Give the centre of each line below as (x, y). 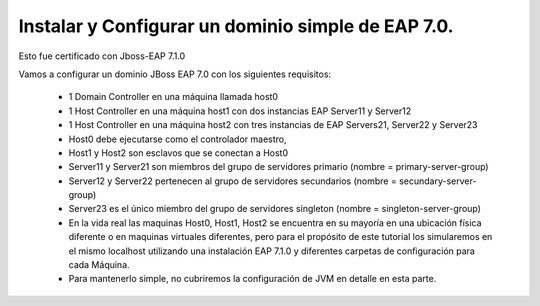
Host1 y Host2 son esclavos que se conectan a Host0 (178, 152)
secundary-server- (437, 181)
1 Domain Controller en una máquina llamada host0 (173, 97)
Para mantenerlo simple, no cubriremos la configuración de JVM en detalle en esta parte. (252, 279)
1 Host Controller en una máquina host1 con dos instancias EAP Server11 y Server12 (240, 111)
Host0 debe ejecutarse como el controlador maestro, (177, 139)
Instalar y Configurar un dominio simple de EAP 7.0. (236, 26)
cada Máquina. (99, 265)
